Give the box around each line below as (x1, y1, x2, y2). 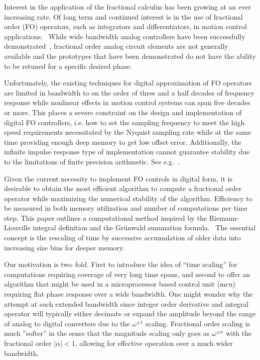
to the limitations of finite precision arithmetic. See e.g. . (4, 156, 180, 166)
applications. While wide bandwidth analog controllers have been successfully (4, 31, 245, 41)
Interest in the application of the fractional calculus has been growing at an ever (4, 2, 251, 12)
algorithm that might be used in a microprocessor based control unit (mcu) (4, 279, 235, 289)
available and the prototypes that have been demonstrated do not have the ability (4, 50, 256, 61)
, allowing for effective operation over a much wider (75, 338, 233, 348)
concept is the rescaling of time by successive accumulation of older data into (4, 232, 241, 243)
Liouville (4, 222, 31, 233)
